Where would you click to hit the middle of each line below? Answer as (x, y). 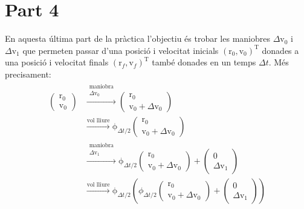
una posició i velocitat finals (57, 62)
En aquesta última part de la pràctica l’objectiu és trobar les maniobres (137, 38)
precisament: (28, 74)
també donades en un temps (204, 62)
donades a (280, 50)
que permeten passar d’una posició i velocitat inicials (121, 50)
